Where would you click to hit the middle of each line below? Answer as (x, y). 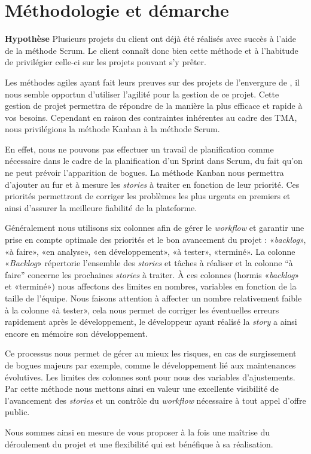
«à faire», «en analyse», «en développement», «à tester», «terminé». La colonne (150, 251)
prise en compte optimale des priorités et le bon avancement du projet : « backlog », (155, 240)
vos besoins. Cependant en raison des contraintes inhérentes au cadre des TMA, (151, 117)
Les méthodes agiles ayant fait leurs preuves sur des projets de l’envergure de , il (152, 82)
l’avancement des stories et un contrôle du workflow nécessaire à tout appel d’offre (155, 400)
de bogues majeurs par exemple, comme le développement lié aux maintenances (150, 365)
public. (17, 412)
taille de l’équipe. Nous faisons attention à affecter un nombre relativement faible (153, 298)
